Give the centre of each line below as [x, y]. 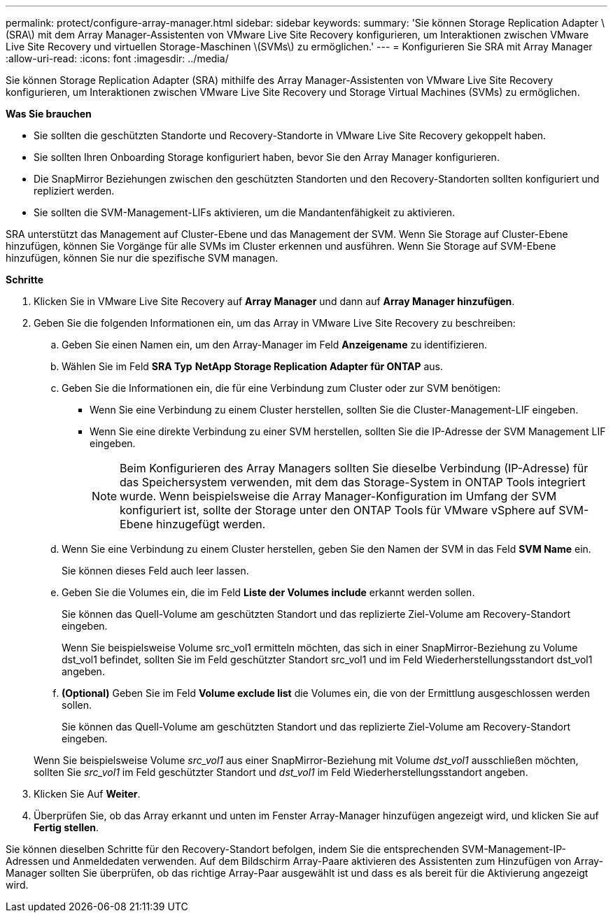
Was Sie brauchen [49, 114]
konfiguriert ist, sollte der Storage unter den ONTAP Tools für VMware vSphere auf [338, 510]
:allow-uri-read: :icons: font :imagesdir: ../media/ [117, 58]
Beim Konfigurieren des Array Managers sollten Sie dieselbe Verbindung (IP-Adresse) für [354, 468]
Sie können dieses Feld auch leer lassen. [155, 571]
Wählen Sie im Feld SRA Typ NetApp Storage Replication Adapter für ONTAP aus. [253, 366]
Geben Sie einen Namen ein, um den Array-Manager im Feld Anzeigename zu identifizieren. [275, 345]
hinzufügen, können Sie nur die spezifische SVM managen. [142, 258]
